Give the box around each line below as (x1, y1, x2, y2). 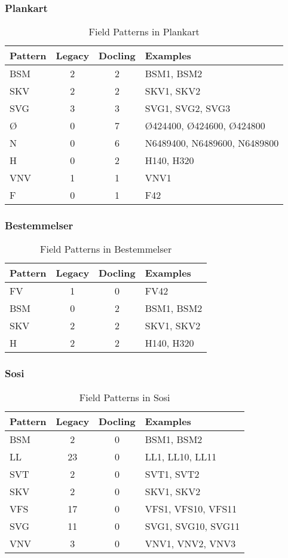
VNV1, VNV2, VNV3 (145, 536, 236, 550)
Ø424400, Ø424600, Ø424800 (145, 119, 265, 133)
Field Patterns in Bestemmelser (40, 242, 172, 256)
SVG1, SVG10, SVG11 (145, 518, 240, 533)
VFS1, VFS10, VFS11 (145, 501, 237, 515)
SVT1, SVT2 (145, 466, 200, 481)
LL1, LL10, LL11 (145, 449, 217, 463)
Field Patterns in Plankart (88, 25, 200, 39)
